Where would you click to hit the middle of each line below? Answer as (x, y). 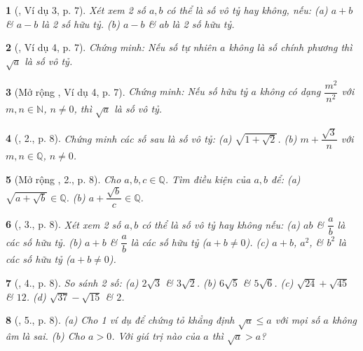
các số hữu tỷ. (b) (44, 242)
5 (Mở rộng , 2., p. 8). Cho (63, 179)
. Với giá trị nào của (156, 336)
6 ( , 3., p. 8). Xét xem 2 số (63, 224)
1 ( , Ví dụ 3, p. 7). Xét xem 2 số (76, 10)
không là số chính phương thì (290, 47)
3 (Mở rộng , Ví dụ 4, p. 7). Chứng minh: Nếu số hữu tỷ (127, 91)
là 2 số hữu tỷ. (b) (81, 23)
